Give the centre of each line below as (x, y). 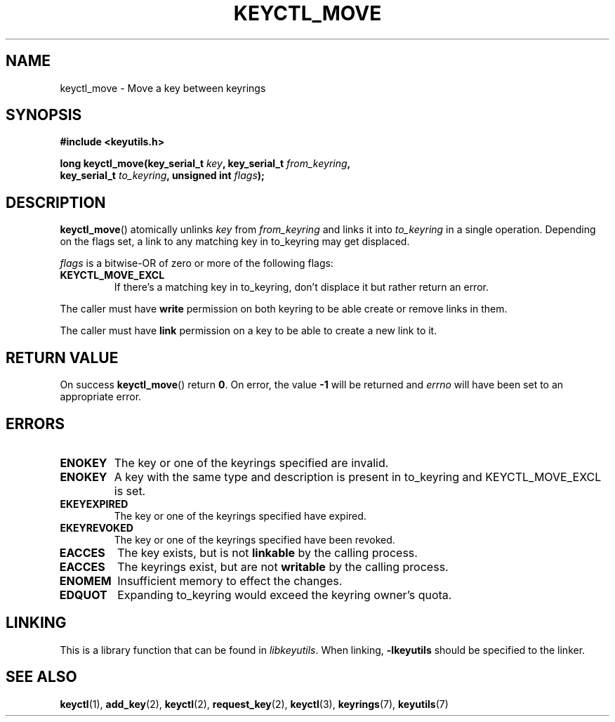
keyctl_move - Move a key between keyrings (163, 88)
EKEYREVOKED (97, 527)
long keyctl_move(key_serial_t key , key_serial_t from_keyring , (205, 164)
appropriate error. (101, 397)
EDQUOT (83, 595)
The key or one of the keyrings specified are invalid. (251, 462)
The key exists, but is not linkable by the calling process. (267, 552)
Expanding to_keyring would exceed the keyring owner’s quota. (285, 595)
